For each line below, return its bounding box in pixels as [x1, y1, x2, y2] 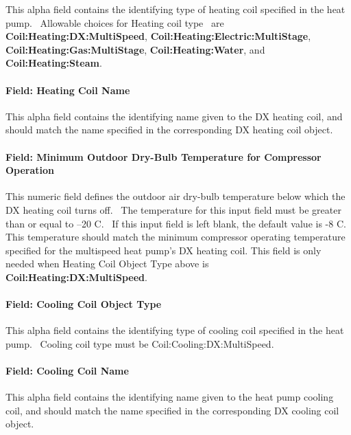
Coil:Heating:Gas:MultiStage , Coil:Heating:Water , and [5, 42, 265, 56]
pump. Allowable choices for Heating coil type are [5, 15, 224, 30]
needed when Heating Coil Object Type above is [5, 256, 209, 271]
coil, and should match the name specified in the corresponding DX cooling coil [5, 403, 339, 417]
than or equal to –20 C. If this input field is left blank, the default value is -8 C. [5, 216, 346, 230]
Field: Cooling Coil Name [5, 364, 129, 378]
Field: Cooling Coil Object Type [5, 297, 162, 311]
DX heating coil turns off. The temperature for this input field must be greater [5, 202, 341, 216]
